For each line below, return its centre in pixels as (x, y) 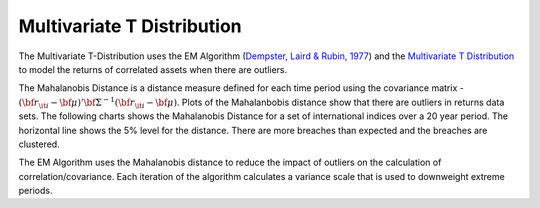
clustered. (39, 144)
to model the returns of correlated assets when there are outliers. (153, 69)
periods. (35, 191)
